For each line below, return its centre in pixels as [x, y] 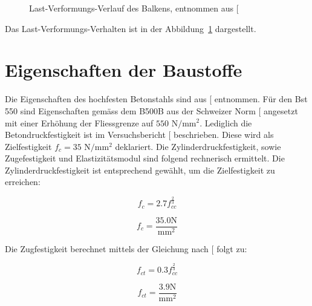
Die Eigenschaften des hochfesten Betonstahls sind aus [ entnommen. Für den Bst [156, 99]
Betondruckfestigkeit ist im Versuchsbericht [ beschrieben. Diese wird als [139, 135]
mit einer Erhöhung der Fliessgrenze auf [79, 122]
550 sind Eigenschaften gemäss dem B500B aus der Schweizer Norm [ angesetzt [151, 110]
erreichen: [23, 182]
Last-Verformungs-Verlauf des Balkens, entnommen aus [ [134, 8]
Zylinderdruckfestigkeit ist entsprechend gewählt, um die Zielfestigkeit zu [140, 170]
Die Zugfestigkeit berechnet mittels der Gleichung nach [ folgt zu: [126, 248]
